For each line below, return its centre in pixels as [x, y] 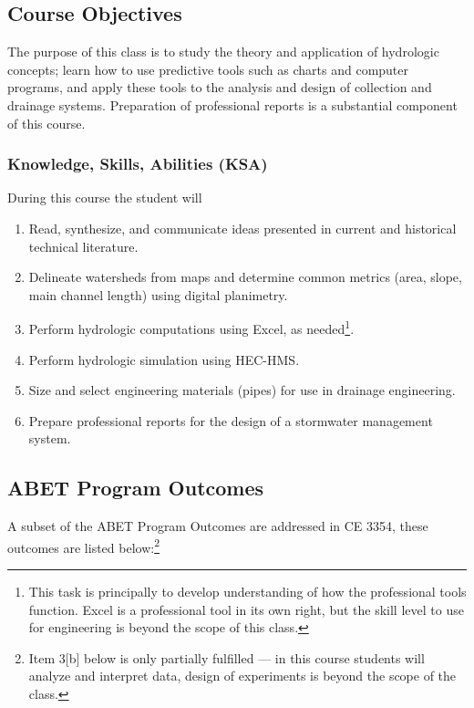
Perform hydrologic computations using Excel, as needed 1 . [191, 328]
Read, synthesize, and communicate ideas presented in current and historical [242, 228]
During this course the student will [105, 198]
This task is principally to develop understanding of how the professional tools [247, 592]
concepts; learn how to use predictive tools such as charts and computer [208, 69]
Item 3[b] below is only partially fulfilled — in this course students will [227, 657]
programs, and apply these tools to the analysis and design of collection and [220, 87]
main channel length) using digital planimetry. [158, 294]
